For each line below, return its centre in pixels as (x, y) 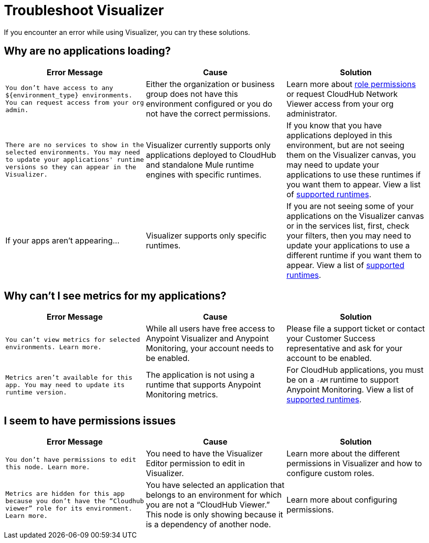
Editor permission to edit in (195, 464)
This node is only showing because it (214, 515)
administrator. (312, 113)
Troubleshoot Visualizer (84, 10)
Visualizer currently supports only (208, 145)
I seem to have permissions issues (90, 421)
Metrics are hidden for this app (65, 494)
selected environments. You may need (73, 152)
